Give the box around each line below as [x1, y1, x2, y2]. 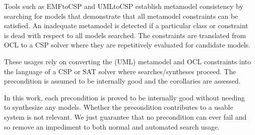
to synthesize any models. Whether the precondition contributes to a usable [4, 102, 233, 112]
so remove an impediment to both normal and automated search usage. [4, 121, 220, 132]
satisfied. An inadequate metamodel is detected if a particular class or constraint [4, 20, 249, 31]
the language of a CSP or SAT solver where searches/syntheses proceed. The [4, 66, 236, 76]
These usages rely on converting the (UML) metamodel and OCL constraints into [4, 56, 251, 66]
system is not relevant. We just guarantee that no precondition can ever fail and [4, 111, 247, 122]
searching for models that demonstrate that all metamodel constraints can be [4, 10, 238, 21]
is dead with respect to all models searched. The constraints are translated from [4, 30, 246, 40]
